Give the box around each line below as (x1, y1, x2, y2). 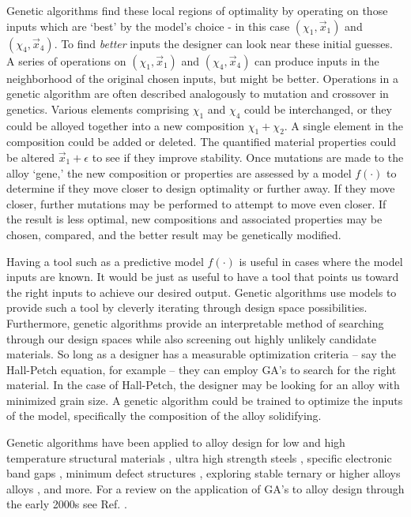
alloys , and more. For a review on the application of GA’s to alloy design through (6, 480, 405, 496)
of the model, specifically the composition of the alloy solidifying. (6, 407, 322, 424)
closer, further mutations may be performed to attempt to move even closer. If (6, 195, 386, 212)
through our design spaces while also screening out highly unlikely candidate (6, 330, 376, 347)
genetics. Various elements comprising (6, 100, 189, 117)
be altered (6, 148, 55, 165)
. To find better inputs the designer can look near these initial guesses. (54, 35, 393, 51)
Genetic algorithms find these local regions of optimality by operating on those (6, 2, 388, 18)
